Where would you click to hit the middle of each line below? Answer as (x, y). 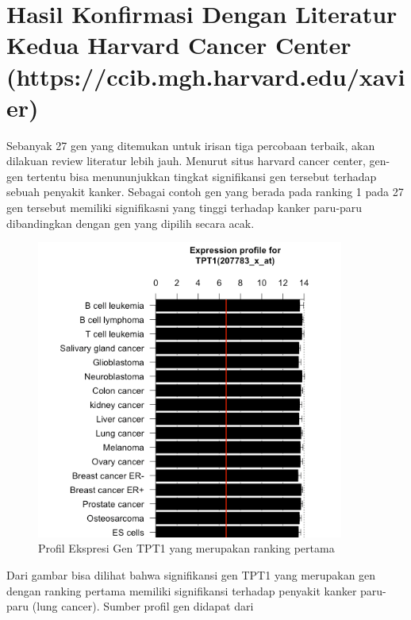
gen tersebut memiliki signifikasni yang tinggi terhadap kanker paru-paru (184, 208)
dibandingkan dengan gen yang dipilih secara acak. (131, 223)
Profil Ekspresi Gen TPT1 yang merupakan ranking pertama (186, 548)
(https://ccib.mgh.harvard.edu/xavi (206, 76)
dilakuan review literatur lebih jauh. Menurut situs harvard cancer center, (186, 161)
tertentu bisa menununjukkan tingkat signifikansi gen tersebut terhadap (202, 176)
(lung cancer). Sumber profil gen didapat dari (143, 606)
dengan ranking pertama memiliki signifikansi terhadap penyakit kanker (182, 590)
